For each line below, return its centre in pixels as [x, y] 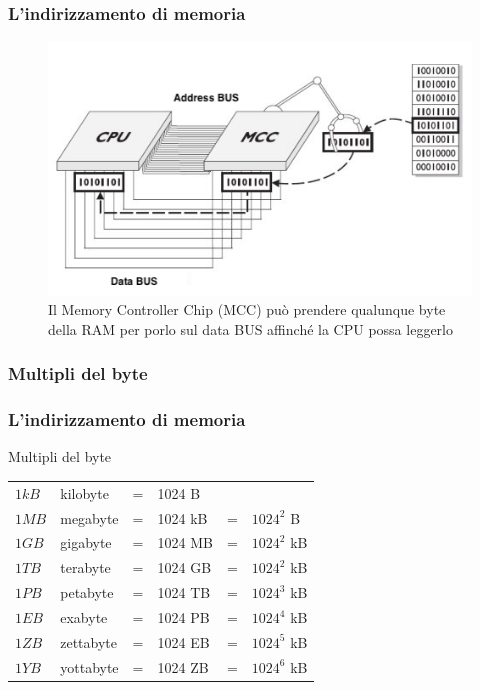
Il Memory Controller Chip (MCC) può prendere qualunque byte [247, 309]
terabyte [85, 567]
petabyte [87, 592]
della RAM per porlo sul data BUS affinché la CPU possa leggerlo [250, 328]
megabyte [89, 517]
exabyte [84, 617]
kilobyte [84, 492]
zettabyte [89, 641]
